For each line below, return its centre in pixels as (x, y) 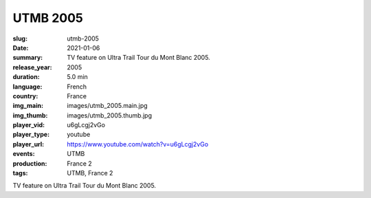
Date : (21, 47)
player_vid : (29, 125)
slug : (20, 38)
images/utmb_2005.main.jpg (107, 106)
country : (25, 96)
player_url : (29, 144)
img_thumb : (30, 115)
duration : (26, 77)
